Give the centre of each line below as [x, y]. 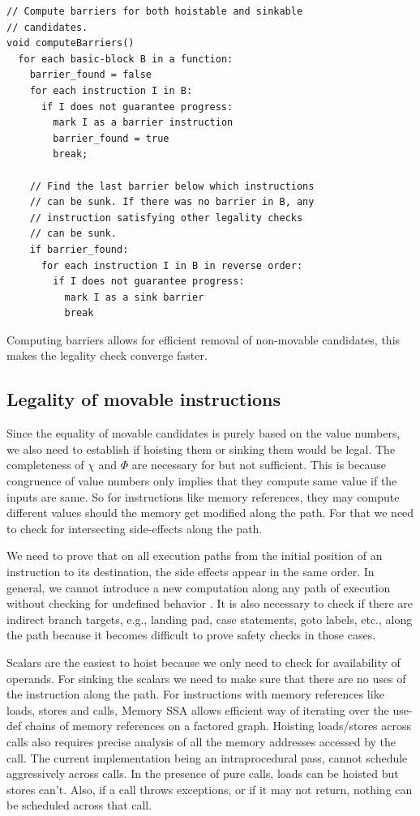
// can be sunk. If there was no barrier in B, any [172, 202]
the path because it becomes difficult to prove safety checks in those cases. [191, 635]
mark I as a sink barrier [134, 297]
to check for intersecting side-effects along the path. [135, 528]
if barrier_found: [79, 249]
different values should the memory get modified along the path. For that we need [210, 513]
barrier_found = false [90, 75]
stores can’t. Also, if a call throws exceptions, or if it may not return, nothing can [210, 789]
